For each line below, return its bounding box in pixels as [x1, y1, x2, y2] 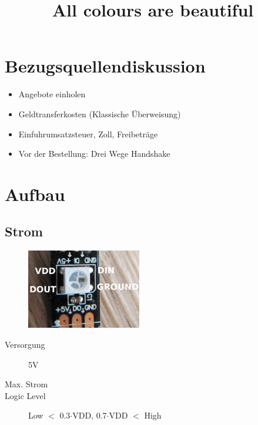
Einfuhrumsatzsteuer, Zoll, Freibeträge [18, 127, 158, 140]
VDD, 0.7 [72, 409, 107, 421]
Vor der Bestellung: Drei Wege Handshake [18, 147, 170, 160]
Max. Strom [5, 378, 48, 390]
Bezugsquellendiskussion [5, 54, 206, 78]
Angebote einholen [18, 88, 86, 100]
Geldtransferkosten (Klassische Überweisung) [18, 107, 181, 120]
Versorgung [5, 338, 45, 351]
